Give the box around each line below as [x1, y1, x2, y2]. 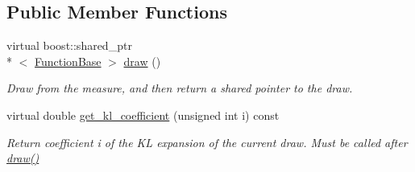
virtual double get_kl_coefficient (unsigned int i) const [6, 106, 280, 123]
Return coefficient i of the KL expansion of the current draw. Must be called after [6, 133, 408, 150]
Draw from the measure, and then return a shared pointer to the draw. [6, 80, 353, 96]
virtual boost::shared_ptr [6, 37, 132, 54]
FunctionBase [35, 52, 102, 69]
